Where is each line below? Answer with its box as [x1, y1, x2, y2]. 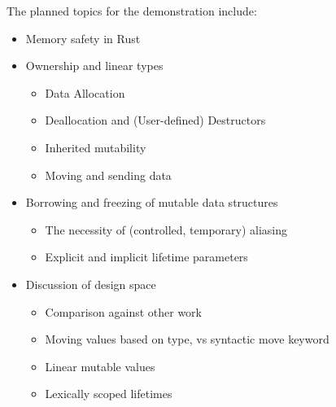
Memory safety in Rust [25, 29, 141, 46]
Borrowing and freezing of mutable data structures [25, 194, 278, 211]
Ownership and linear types [25, 57, 164, 74]
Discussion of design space [25, 275, 156, 292]
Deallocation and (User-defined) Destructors [45, 112, 266, 129]
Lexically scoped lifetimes [45, 385, 172, 402]
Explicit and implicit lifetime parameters [45, 248, 248, 265]
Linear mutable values [45, 357, 155, 374]
